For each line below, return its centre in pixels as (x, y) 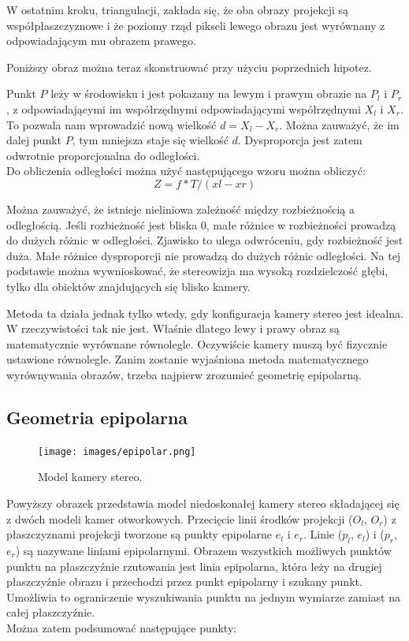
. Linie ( (323, 534)
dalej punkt (34, 140)
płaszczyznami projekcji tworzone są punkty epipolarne (139, 534)
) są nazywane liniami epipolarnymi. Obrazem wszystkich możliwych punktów (203, 550)
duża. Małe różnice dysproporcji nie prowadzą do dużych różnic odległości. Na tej (204, 255)
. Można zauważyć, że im (339, 124)
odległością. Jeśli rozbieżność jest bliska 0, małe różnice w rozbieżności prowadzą (201, 224)
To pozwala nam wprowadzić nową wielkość (112, 124)
